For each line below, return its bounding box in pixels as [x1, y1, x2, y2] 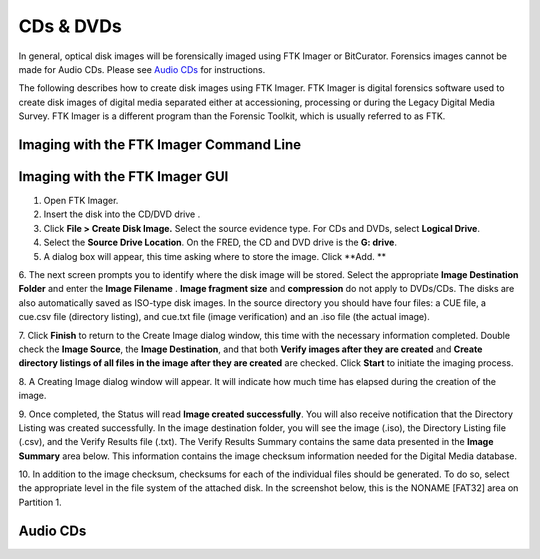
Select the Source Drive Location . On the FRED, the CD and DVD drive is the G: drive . [43, 236, 397, 249]
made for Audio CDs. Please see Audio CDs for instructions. [18, 63, 266, 75]
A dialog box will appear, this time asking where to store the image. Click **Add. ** [43, 250, 387, 262]
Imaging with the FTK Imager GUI [18, 168, 229, 185]
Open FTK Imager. [43, 195, 119, 207]
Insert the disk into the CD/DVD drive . [43, 208, 201, 220]
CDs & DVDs [18, 15, 122, 37]
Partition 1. [18, 496, 62, 508]
